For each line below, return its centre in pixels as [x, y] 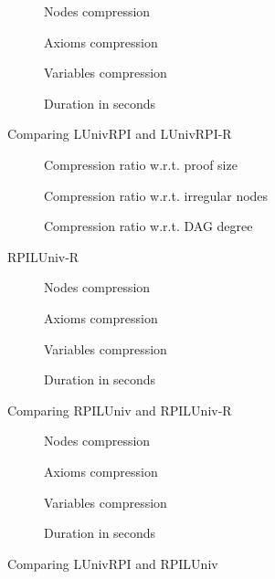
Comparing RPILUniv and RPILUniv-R [120, 410]
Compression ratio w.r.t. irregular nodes [156, 195]
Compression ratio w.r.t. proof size [141, 164]
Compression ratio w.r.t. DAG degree [148, 226]
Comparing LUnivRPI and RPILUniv [113, 563]
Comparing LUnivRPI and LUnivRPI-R [120, 134]
